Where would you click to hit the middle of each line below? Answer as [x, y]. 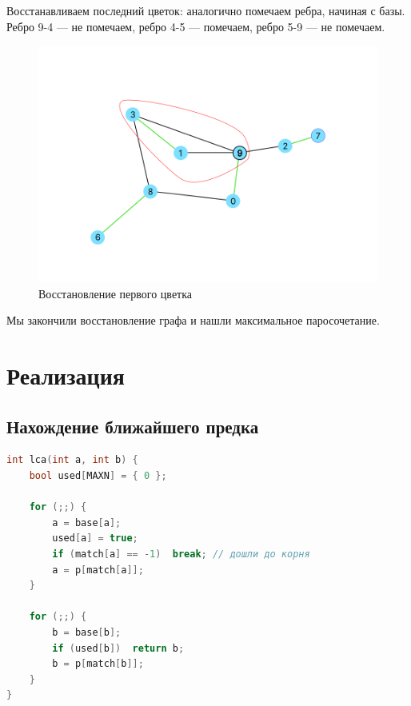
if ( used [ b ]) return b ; [118, 648]
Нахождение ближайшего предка [133, 426]
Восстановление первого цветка [116, 293]
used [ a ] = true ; [95, 538]
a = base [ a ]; [87, 523]
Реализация [66, 375]
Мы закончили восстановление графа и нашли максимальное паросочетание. [193, 320]
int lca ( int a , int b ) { [72, 460]
